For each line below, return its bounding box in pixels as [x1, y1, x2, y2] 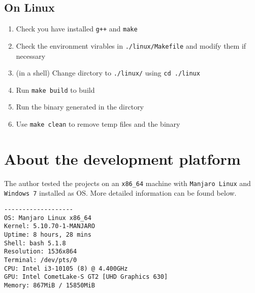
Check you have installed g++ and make [16, 23, 138, 34]
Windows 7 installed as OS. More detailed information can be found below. [4, 188, 237, 198]
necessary [16, 50, 46, 61]
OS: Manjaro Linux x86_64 [4, 214, 91, 222]
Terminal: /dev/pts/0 [4, 257, 77, 264]
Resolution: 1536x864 [4, 248, 77, 255]
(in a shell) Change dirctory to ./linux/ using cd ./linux [16, 67, 200, 78]
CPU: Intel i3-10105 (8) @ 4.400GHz [4, 265, 128, 272]
